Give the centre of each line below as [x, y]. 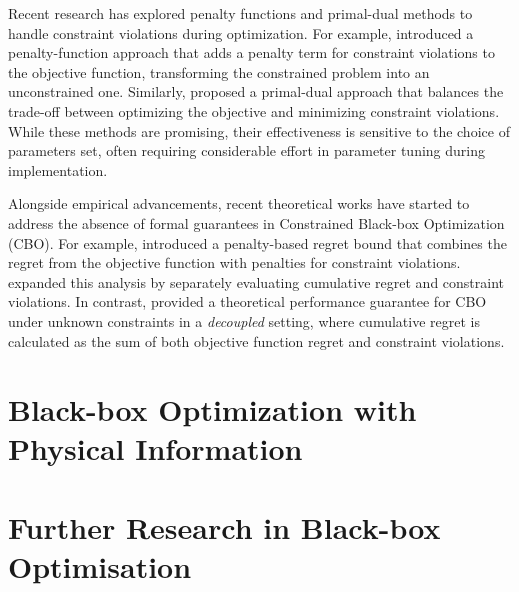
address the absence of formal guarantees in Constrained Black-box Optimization [256, 222]
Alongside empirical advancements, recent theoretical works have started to [239, 203]
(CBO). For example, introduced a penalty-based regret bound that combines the [257, 242]
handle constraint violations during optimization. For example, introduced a [241, 32]
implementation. [58, 169]
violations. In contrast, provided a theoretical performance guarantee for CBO [247, 301]
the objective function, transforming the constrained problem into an [219, 71]
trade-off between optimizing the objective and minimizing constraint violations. [254, 110]
